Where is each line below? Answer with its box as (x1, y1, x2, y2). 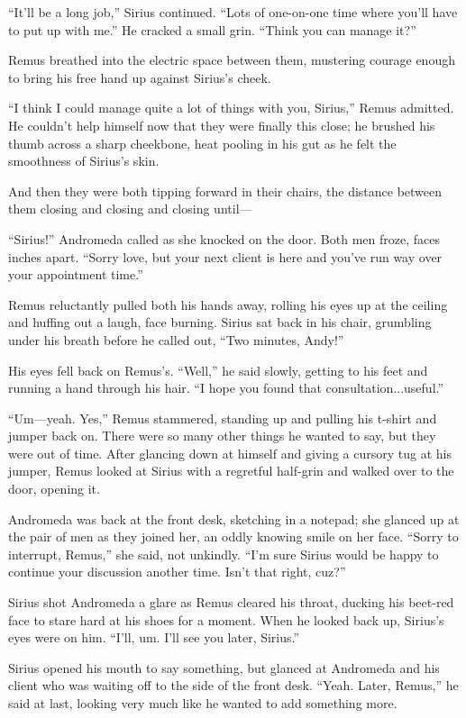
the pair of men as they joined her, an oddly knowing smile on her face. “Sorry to (8, 527, 459, 546)
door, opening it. (8, 479, 100, 498)
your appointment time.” (8, 265, 143, 284)
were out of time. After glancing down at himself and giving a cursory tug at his (8, 443, 452, 462)
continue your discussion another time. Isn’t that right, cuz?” (8, 562, 346, 581)
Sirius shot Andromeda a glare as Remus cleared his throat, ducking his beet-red (8, 593, 454, 612)
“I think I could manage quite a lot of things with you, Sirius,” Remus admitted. (8, 98, 454, 117)
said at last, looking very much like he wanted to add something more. (8, 694, 397, 712)
